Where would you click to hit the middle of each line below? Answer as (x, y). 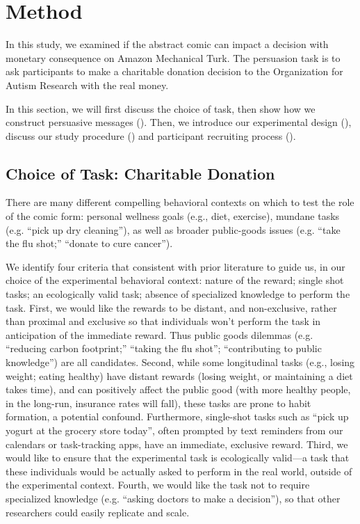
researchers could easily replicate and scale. (98, 512)
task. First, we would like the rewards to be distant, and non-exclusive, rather (171, 307)
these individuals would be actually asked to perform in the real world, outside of (179, 471)
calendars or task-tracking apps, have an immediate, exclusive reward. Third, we (177, 444)
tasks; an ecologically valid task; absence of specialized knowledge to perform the (178, 294)
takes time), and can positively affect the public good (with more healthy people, (178, 389)
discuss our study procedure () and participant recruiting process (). (151, 135)
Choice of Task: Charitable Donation (140, 173)
